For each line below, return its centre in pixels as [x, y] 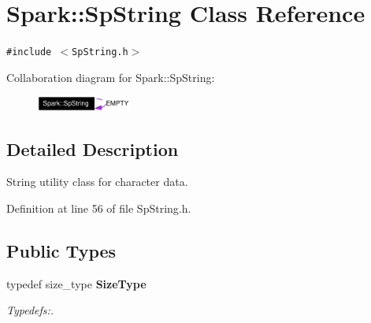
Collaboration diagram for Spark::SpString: [111, 77]
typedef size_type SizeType [76, 283]
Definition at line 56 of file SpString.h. [99, 208]
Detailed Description [93, 149]
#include [29, 52]
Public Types [61, 250]
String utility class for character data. [97, 182]
